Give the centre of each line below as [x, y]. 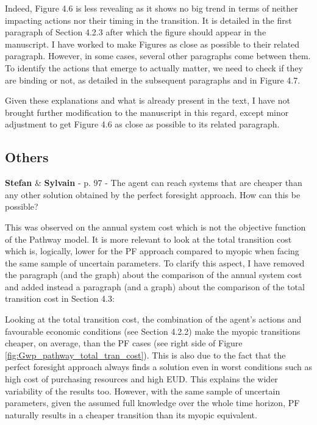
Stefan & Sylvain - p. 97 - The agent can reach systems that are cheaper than [154, 183]
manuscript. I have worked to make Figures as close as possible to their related [152, 44]
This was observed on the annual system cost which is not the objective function [155, 227]
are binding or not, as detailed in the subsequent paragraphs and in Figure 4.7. [153, 80]
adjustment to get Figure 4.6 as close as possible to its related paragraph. [142, 124]
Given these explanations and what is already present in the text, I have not [148, 100]
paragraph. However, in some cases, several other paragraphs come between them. [158, 56]
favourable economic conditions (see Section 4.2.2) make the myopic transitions [153, 331]
